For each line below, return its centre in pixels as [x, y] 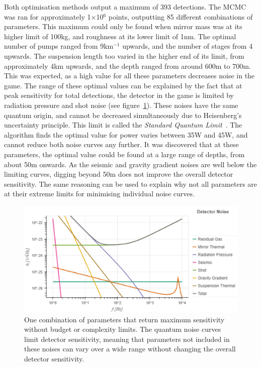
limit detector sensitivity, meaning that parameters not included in [127, 339]
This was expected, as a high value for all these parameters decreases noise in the [129, 76]
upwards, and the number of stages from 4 [188, 46]
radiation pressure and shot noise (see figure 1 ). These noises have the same [121, 105]
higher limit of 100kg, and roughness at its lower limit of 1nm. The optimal [120, 36]
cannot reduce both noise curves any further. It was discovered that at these [121, 144]
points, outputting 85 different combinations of [181, 16]
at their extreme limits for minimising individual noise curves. [99, 194]
